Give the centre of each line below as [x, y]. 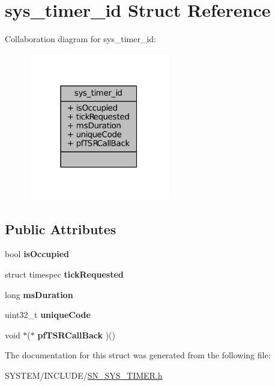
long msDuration [39, 294]
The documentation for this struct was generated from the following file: [138, 355]
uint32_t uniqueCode [48, 315]
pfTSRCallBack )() [76, 335]
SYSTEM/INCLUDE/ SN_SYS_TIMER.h [84, 375]
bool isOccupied [37, 254]
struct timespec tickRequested [64, 274]
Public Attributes [61, 229]
